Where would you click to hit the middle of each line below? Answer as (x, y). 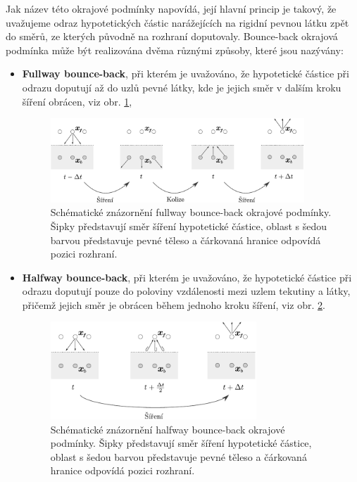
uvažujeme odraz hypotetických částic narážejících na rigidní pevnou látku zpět (177, 22)
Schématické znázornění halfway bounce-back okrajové (168, 429)
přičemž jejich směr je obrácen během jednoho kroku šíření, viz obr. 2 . (174, 304)
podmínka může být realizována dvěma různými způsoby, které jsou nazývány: (175, 50)
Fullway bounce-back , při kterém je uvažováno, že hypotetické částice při (186, 74)
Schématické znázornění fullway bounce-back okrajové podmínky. (191, 212)
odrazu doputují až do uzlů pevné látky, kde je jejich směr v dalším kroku (182, 87)
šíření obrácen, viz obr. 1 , (77, 101)
